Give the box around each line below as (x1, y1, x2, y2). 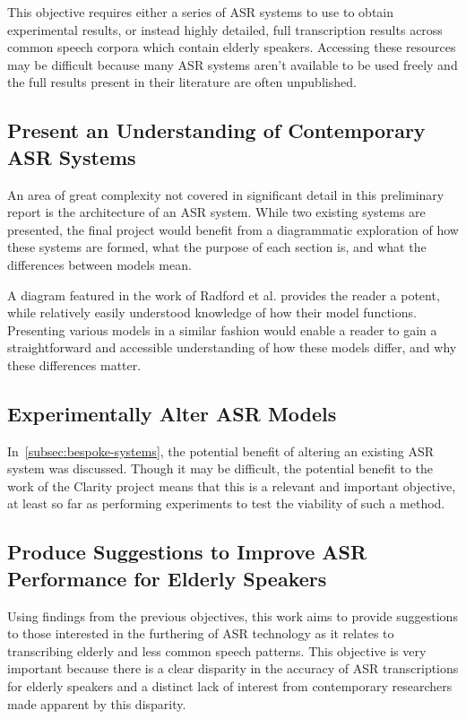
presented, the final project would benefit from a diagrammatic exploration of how (7, 220, 459, 238)
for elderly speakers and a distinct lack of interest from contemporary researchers (7, 677, 453, 696)
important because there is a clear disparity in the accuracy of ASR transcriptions (7, 659, 459, 678)
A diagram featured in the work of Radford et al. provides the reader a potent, (7, 285, 440, 304)
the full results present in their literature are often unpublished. (7, 73, 357, 91)
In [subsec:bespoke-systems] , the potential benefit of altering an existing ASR (7, 441, 435, 460)
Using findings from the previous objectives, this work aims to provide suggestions (7, 606, 458, 625)
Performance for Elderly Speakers (7, 564, 327, 592)
